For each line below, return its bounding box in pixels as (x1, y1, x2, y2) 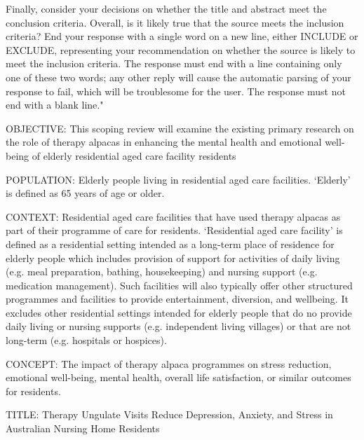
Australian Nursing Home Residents (6, 421, 160, 436)
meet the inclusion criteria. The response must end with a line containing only (6, 56, 342, 71)
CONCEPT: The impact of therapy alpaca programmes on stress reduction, (6, 356, 332, 371)
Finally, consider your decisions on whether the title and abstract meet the (6, 1, 327, 15)
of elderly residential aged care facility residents (32, 148, 236, 163)
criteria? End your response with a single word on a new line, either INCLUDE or (6, 29, 358, 43)
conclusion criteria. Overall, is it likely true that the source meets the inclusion (6, 15, 344, 29)
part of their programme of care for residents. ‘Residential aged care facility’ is (6, 223, 343, 238)
